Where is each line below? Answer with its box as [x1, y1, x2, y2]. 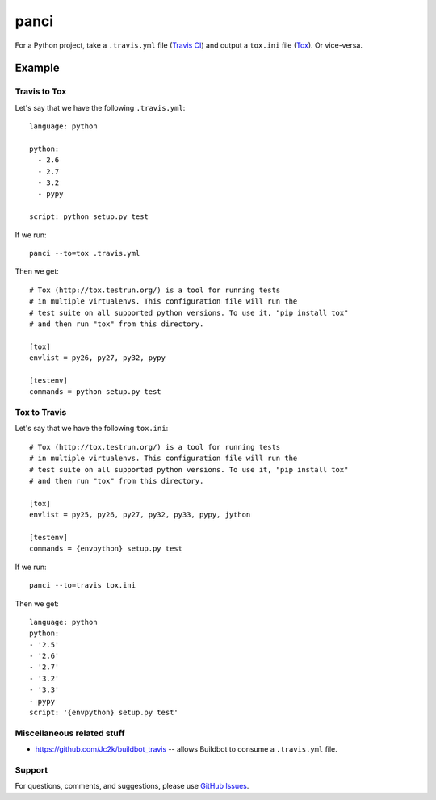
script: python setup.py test [29, 212, 149, 221]
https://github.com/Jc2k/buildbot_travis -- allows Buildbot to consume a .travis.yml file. [35, 744, 338, 754]
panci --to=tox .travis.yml [29, 249, 140, 258]
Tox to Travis [15, 407, 67, 418]
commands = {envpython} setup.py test [29, 544, 183, 553]
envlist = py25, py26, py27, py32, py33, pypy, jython [29, 510, 251, 520]
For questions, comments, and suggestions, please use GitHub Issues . [15, 781, 249, 791]
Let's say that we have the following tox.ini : [15, 424, 169, 434]
